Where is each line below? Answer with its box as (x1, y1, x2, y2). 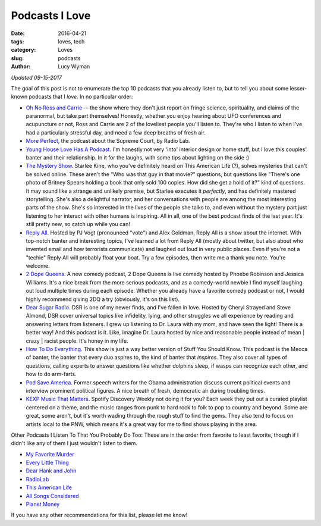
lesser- (289, 84, 307, 92)
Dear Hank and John (26, 467, 77, 474)
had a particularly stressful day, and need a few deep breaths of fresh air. (26, 129, 206, 136)
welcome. (26, 262, 50, 270)
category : (11, 46, 36, 54)
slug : (11, 54, 24, 62)
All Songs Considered (26, 492, 80, 499)
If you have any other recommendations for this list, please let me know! (11, 512, 188, 519)
